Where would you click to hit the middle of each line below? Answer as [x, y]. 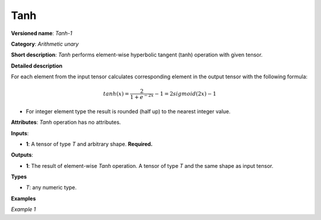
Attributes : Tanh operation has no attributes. [66, 122]
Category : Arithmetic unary [45, 44]
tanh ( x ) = [116, 94]
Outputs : [22, 155]
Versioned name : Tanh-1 [42, 33]
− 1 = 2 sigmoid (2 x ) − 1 [186, 94]
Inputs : [20, 133]
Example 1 [23, 209]
